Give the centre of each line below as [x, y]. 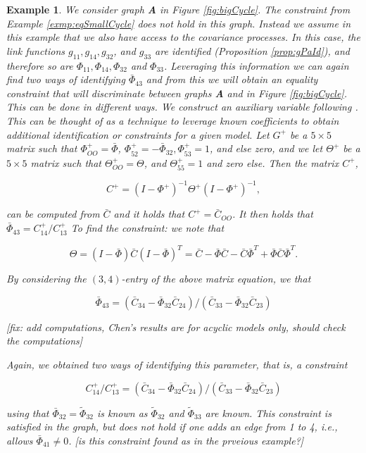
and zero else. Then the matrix [273, 162]
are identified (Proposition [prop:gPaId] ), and [252, 50]
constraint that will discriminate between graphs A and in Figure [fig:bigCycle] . [177, 93]
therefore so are [40, 65]
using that [28, 412]
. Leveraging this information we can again [257, 65]
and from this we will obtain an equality [232, 79]
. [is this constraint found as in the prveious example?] [186, 440]
